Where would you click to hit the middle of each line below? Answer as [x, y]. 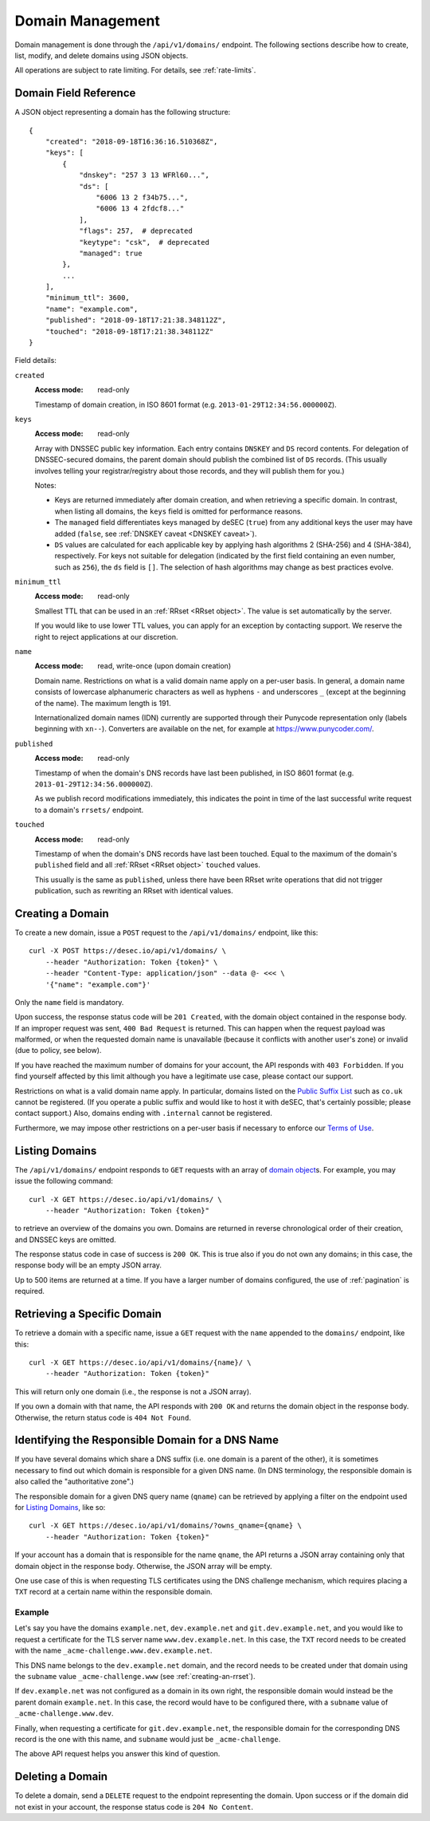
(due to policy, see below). [58, 1050]
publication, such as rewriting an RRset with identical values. [134, 891]
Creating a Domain [62, 913]
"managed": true [111, 253]
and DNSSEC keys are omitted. [66, 1240]
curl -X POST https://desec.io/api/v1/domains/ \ [128, 951]
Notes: [45, 485]
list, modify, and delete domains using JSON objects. [102, 55]
